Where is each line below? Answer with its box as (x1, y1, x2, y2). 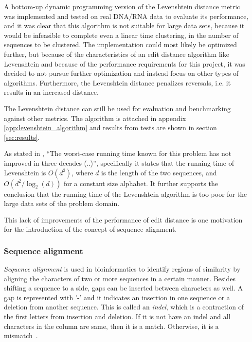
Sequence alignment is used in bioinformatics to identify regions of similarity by (4, 264, 241, 274)
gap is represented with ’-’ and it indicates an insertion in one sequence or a (4, 292, 230, 302)
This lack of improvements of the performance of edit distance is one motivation (4, 214, 243, 224)
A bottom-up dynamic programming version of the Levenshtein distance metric (4, 1, 240, 11)
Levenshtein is (4, 167, 46, 177)
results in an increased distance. (4, 87, 99, 97)
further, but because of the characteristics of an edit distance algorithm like (4, 49, 229, 59)
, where (72, 167, 93, 177)
